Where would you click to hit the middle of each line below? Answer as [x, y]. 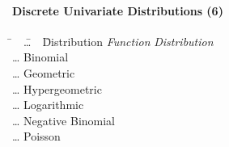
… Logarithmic [48, 105]
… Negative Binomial [64, 120]
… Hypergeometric [57, 88]
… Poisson [36, 136]
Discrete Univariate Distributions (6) [118, 10]
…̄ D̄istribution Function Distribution [118, 41]
